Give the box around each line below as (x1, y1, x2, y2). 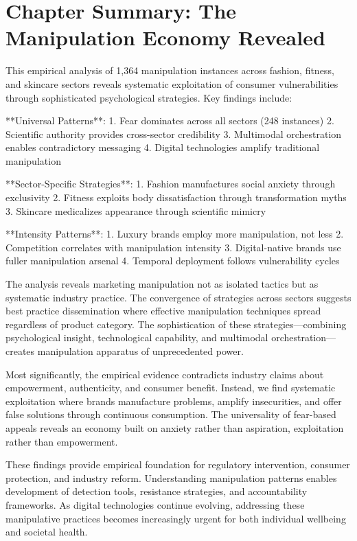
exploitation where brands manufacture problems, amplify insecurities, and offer (5, 393, 342, 408)
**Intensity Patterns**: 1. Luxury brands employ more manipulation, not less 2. (5, 227, 344, 241)
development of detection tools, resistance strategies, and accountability (5, 484, 308, 498)
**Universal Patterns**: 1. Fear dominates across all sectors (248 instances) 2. (5, 113, 334, 128)
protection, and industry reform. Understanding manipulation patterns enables (5, 470, 337, 485)
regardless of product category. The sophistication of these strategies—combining (5, 316, 347, 331)
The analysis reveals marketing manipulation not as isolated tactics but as (5, 277, 319, 291)
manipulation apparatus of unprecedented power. (37, 344, 244, 358)
